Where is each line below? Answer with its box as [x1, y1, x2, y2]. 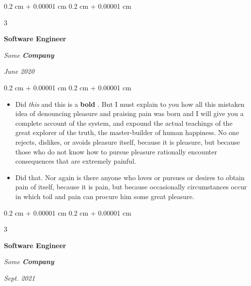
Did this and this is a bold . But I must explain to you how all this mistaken [15, 99, 245, 109]
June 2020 [4, 66, 34, 76]
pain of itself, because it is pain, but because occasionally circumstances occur [15, 182, 247, 192]
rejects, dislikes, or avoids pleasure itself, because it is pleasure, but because [15, 136, 240, 147]
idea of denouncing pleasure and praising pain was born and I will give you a [15, 108, 244, 118]
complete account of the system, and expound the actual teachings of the [15, 118, 233, 128]
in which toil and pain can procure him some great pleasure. [15, 191, 194, 201]
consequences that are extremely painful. [15, 156, 136, 166]
